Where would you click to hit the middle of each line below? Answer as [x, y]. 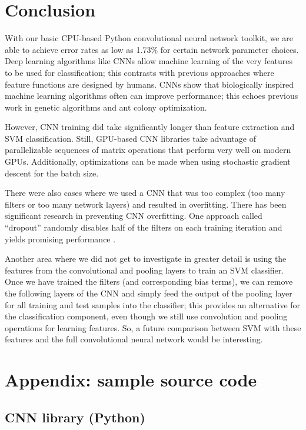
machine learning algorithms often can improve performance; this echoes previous [152, 96]
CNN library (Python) [75, 417]
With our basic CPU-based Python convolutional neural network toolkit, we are [149, 38]
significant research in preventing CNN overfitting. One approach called [134, 216]
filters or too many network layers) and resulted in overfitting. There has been [146, 204]
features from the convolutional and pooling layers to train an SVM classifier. [144, 270]
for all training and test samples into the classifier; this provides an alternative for [153, 304]
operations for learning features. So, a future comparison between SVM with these [153, 327]
